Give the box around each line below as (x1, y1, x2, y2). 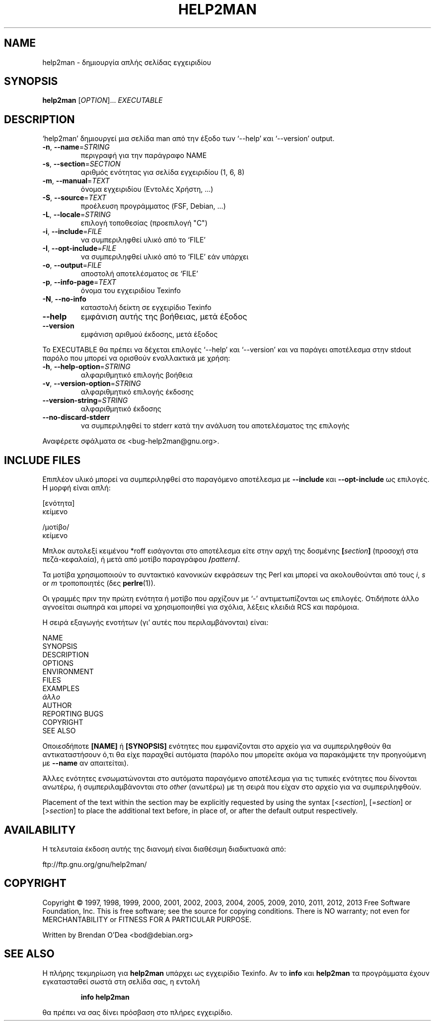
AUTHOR (42, 701, 72, 710)
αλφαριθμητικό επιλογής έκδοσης (80, 388, 194, 396)
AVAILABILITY (4, 823, 76, 836)
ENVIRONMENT (42, 667, 94, 676)
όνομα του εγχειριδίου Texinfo (80, 286, 181, 295)
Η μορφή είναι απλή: (42, 483, 111, 492)
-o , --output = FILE (42, 261, 102, 270)
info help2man (80, 992, 130, 1001)
